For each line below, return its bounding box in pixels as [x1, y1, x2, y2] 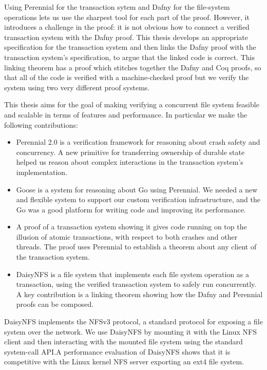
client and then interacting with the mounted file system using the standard [4, 336, 243, 347]
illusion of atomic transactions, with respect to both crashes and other [16, 231, 238, 242]
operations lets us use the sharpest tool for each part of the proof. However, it [4, 11, 250, 22]
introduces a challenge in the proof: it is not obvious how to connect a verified [4, 22, 250, 32]
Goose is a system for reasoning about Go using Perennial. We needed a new [16, 184, 258, 194]
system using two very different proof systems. [4, 82, 150, 92]
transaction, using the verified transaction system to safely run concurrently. [16, 279, 257, 289]
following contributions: [4, 119, 78, 130]
